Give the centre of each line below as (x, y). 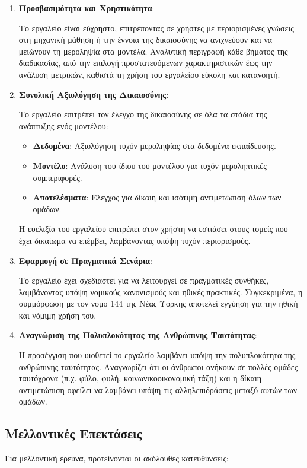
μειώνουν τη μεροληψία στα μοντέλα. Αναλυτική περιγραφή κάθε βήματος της (153, 51)
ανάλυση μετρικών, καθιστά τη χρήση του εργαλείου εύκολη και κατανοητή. (149, 74)
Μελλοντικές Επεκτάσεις (73, 433)
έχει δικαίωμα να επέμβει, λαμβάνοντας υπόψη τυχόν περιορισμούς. (135, 240)
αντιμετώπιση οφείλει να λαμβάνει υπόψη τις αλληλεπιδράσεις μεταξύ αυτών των (158, 389)
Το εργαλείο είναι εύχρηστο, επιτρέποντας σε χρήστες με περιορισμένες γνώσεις (156, 28)
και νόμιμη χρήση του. (57, 315)
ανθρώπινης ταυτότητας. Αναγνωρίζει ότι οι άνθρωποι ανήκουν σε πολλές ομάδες (158, 366)
